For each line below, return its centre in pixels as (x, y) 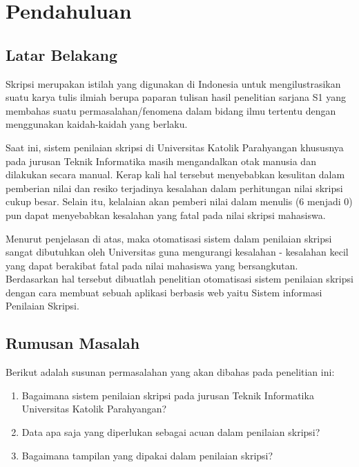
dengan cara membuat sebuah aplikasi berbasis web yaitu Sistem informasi (164, 292)
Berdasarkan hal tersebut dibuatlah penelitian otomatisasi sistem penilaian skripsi (179, 279)
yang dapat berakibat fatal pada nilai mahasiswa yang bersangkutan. (152, 265)
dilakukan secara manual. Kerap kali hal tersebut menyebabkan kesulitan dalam (175, 174)
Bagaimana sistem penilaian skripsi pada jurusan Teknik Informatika (168, 395)
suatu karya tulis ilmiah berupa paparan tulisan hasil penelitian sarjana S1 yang (176, 97)
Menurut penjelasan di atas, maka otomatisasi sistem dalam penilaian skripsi (169, 238)
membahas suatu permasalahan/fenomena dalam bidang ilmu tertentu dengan (171, 110)
